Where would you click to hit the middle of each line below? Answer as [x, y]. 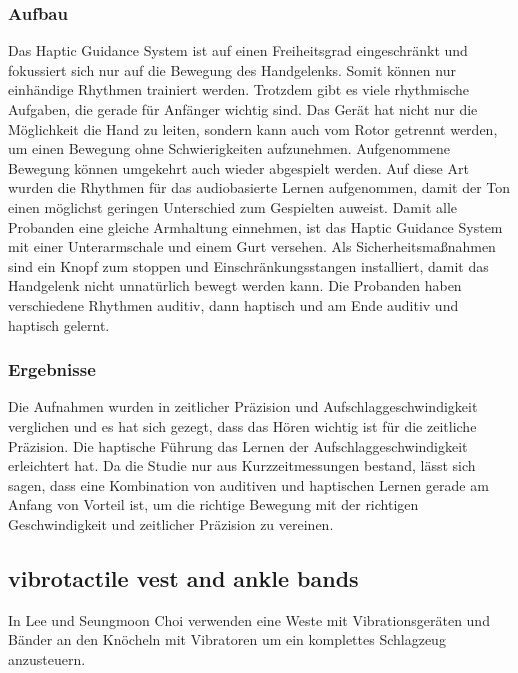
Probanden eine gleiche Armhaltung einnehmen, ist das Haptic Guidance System [255, 226]
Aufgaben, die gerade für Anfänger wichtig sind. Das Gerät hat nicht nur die [243, 109]
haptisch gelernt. [59, 324]
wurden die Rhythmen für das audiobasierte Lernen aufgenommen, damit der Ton [259, 187]
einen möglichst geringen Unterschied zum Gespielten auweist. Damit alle [233, 206]
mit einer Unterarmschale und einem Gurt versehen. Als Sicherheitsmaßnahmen [252, 246]
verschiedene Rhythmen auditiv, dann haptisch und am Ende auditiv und [233, 304]
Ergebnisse [52, 369]
